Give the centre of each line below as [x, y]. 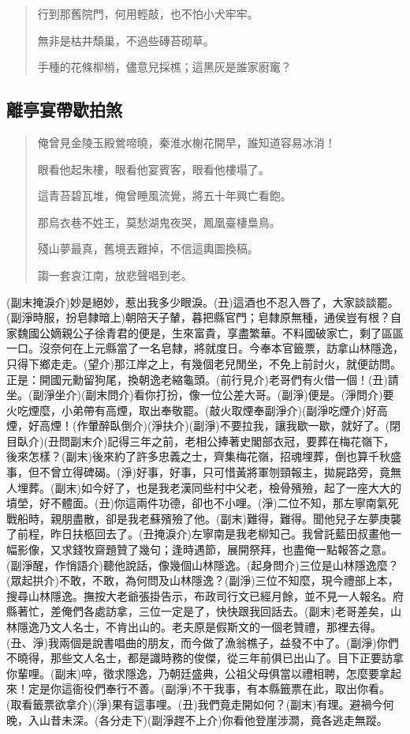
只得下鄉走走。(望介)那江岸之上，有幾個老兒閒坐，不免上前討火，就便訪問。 [204, 363]
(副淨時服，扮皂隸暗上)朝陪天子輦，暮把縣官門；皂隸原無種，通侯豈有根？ [198, 317]
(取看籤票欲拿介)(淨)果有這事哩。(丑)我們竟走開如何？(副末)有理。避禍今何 [200, 704]
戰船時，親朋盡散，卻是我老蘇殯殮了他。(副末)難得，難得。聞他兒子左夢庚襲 [204, 518]
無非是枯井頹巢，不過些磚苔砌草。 [126, 40]
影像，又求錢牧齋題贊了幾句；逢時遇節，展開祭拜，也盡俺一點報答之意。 [205, 550]
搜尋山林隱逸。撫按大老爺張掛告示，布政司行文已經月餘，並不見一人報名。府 [205, 595]
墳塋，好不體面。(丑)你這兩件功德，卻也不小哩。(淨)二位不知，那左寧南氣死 [203, 503]
